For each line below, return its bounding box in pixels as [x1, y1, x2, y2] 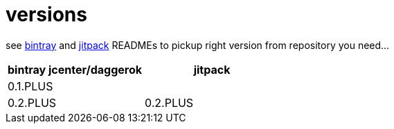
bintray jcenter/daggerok [8, 62, 143, 77]
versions [6, 3, 87, 26]
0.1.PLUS [8, 79, 53, 93]
